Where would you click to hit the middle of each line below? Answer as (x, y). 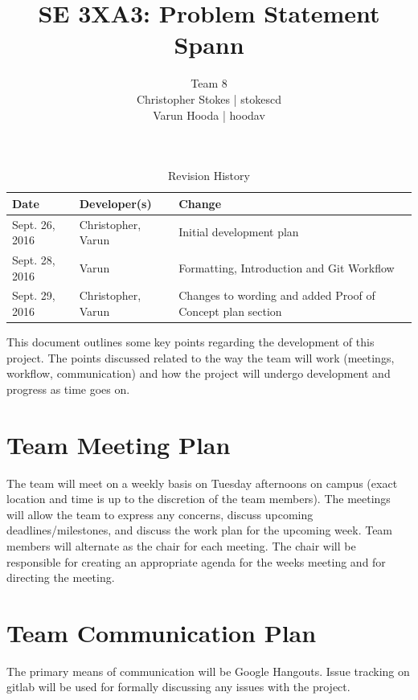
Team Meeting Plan (119, 444)
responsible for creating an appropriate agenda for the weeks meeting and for (196, 561)
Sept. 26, (34, 224)
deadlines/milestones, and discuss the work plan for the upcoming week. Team (200, 530)
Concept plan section (230, 311)
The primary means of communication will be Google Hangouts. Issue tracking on (208, 671)
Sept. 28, (34, 259)
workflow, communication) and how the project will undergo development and (199, 373)
